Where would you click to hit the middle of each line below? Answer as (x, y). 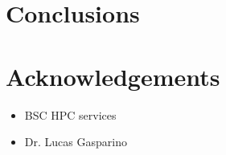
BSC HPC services (70, 114)
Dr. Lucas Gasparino (76, 142)
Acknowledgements (113, 76)
